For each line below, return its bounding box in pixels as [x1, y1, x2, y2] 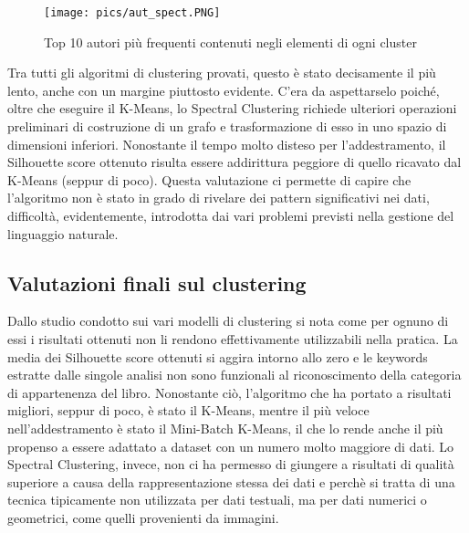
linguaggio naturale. [7, 224, 119, 243]
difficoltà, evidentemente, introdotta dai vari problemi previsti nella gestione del [7, 206, 454, 225]
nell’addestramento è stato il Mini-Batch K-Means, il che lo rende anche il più [7, 418, 443, 437]
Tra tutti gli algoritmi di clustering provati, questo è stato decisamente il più [7, 63, 436, 82]
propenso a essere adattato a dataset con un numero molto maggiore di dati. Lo [7, 436, 454, 455]
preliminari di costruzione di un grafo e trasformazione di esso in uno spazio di [7, 117, 447, 136]
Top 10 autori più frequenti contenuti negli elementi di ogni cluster [44, 32, 417, 51]
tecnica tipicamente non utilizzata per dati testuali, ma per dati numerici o [7, 490, 427, 509]
